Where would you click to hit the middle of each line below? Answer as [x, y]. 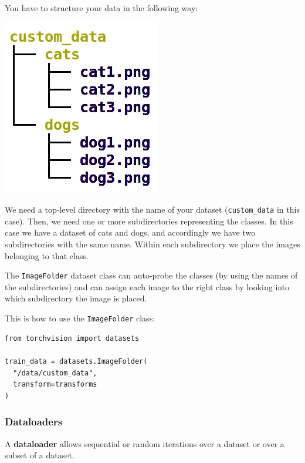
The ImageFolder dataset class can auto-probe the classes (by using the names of [151, 275]
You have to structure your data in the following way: [101, 8]
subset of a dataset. [40, 455]
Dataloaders [34, 422]
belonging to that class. [47, 255]
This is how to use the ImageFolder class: [80, 318]
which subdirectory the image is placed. [76, 298]
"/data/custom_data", [55, 373]
